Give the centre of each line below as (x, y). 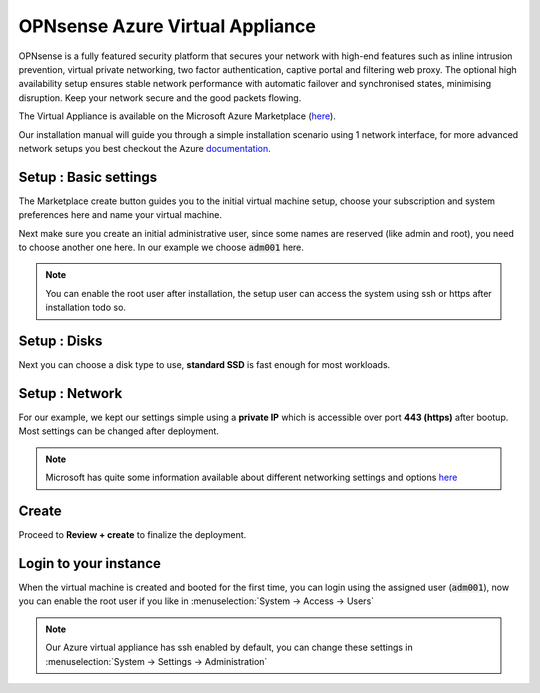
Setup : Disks (60, 340)
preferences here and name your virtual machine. (120, 215)
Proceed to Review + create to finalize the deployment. (132, 535)
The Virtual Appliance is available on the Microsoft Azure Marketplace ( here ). (177, 116)
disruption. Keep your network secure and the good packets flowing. (160, 97)
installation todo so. (86, 307)
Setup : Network (70, 393)
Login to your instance (90, 563)
